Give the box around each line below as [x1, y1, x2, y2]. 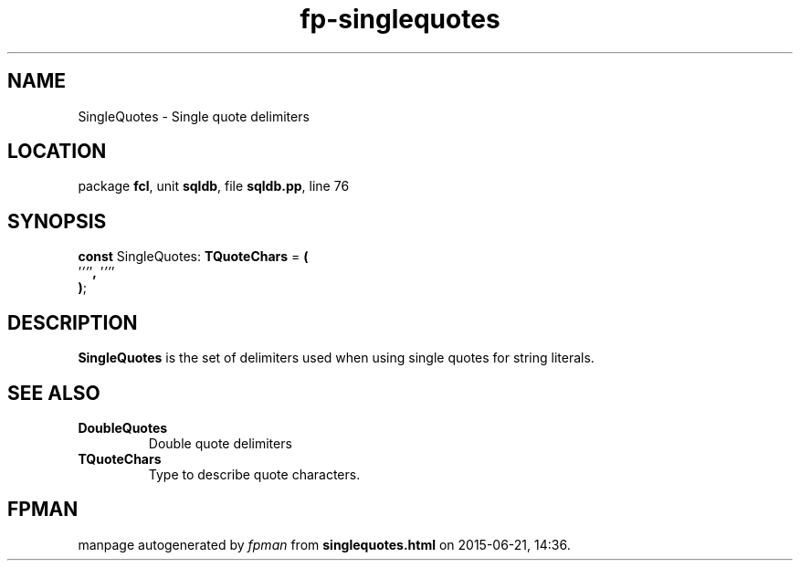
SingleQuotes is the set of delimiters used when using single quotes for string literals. [78, 350, 595, 366]
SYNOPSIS [7, 209, 107, 233]
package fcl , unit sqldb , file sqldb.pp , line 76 [78, 178, 350, 195]
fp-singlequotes [300, 4, 500, 35]
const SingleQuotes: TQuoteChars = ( [78, 248, 309, 265]
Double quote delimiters [148, 435, 292, 451]
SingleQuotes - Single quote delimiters [78, 108, 310, 124]
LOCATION [7, 140, 107, 163]
